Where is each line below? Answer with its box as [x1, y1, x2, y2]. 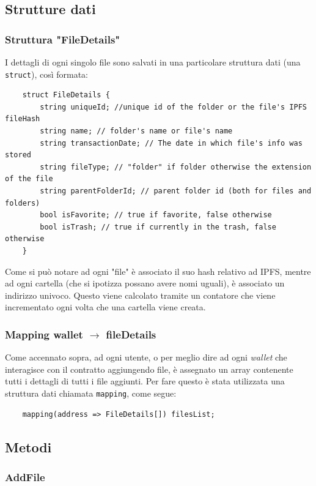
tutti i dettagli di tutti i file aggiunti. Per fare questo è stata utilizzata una [5, 375, 285, 387]
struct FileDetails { [22, 91, 110, 100]
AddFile [5, 469, 45, 484]
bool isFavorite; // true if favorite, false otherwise [40, 211, 272, 220]
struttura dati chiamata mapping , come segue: [5, 386, 177, 399]
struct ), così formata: [5, 67, 89, 80]
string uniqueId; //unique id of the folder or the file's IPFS [40, 102, 307, 111]
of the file [5, 174, 53, 184]
